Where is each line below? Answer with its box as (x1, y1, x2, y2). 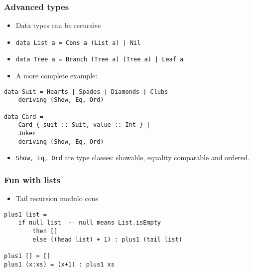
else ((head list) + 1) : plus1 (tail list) (32, 236, 182, 243)
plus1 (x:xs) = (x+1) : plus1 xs (4, 261, 115, 268)
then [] (32, 228, 58, 235)
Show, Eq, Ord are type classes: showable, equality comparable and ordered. (15, 152, 250, 163)
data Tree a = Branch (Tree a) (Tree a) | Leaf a (15, 56, 184, 63)
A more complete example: (15, 70, 98, 81)
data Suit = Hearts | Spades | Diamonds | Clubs (4, 88, 168, 95)
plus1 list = (4, 211, 47, 218)
